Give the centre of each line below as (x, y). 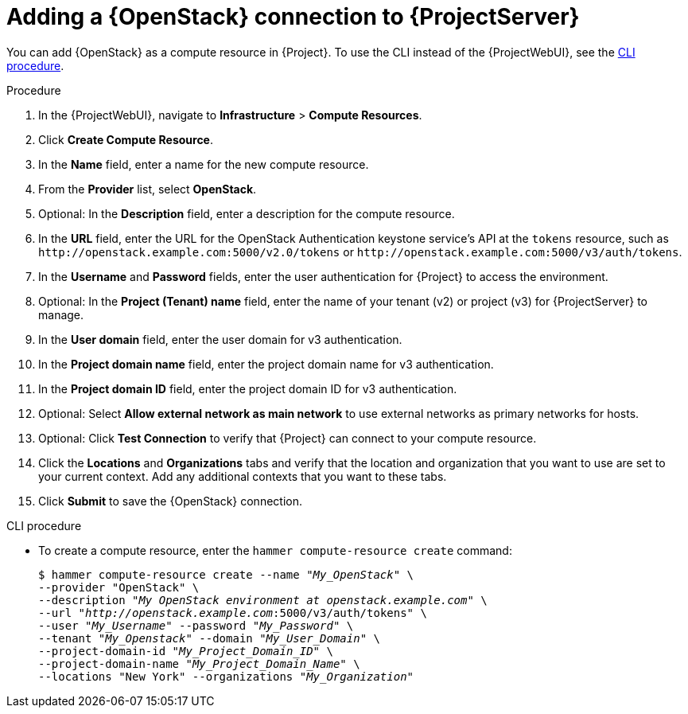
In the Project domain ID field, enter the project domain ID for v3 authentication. (248, 388)
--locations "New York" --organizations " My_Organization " (226, 676)
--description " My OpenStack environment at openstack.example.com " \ (263, 600)
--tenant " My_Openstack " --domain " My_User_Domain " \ (209, 638)
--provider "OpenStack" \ (119, 587)
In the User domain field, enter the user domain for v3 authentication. (220, 339)
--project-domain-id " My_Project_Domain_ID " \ (186, 651)
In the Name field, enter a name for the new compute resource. (204, 164)
